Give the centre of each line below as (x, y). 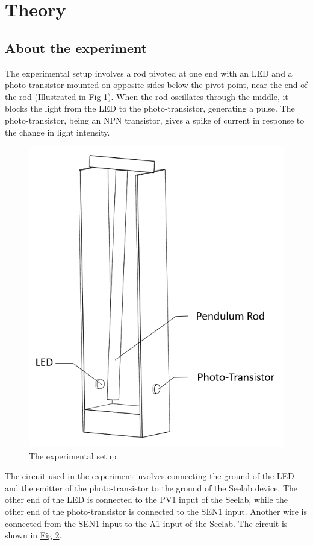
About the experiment (76, 47)
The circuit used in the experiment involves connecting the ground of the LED (150, 476)
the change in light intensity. (57, 132)
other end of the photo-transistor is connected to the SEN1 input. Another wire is (156, 511)
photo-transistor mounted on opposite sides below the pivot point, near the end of (156, 85)
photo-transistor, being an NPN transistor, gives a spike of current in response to (155, 120)
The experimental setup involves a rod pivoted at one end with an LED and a (149, 73)
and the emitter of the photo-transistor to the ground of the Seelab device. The (151, 487)
